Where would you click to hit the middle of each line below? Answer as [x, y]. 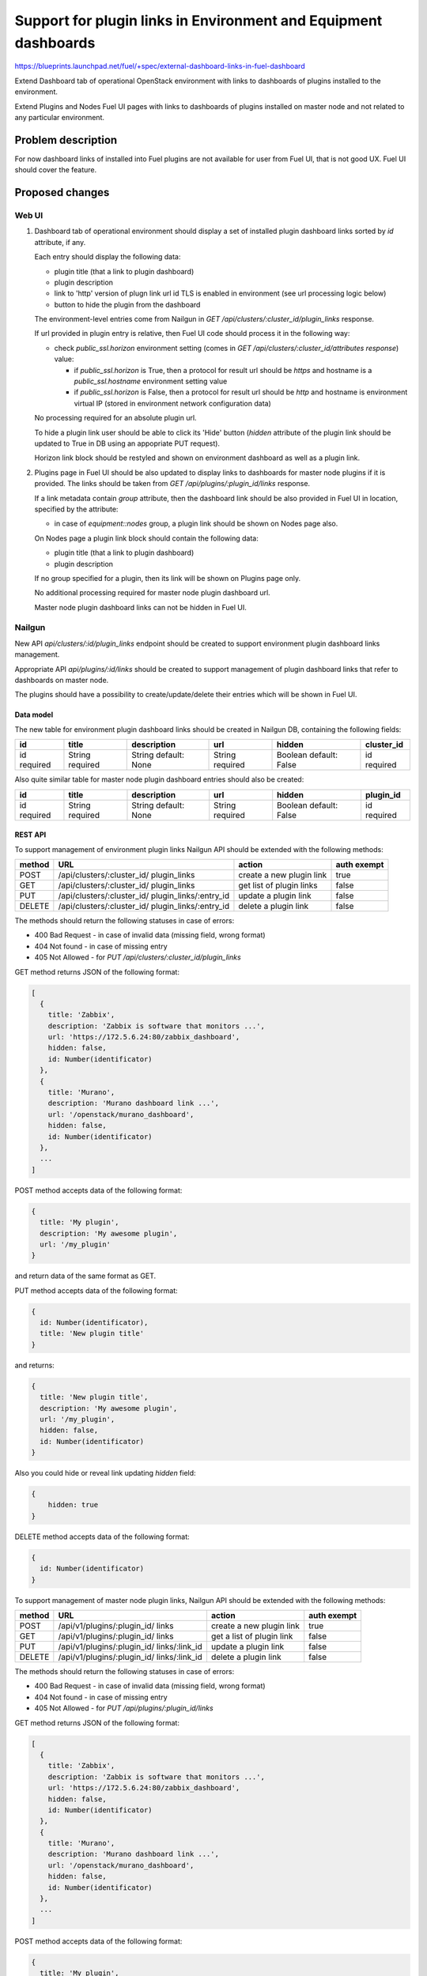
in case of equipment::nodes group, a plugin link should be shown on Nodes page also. [196, 524]
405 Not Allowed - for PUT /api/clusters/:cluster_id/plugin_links [138, 957]
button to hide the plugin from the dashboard [127, 304]
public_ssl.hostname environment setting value [151, 381]
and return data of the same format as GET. [85, 1276]
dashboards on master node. [62, 680]
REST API [30, 835]
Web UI [29, 215]
